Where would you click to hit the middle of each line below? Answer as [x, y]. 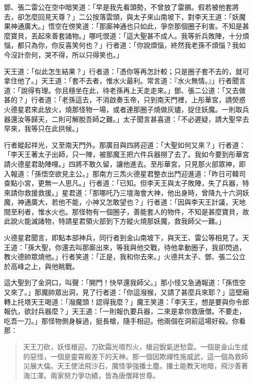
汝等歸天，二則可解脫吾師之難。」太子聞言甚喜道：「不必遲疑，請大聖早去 [133, 119]
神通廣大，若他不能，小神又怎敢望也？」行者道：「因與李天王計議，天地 [131, 202]
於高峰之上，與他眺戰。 [41, 266]
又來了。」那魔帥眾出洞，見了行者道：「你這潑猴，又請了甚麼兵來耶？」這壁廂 [126, 292]
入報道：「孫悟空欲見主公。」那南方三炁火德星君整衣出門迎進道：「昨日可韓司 [125, 173]
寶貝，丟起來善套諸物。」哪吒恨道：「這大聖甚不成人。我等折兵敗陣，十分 [126, 35]
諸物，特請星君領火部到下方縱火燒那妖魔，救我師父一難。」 [131, 221]
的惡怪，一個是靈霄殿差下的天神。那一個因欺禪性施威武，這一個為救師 [136, 356]
